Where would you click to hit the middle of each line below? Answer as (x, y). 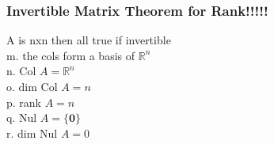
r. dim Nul (32, 133)
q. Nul (22, 117)
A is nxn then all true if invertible (89, 40)
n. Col (21, 71)
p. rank (24, 102)
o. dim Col (32, 86)
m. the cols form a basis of (71, 55)
